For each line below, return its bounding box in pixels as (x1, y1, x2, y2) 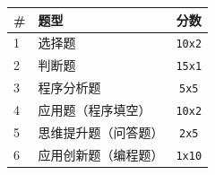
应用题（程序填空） (38, 101, 151, 119)
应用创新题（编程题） (38, 144, 164, 163)
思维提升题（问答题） (38, 123, 164, 141)
